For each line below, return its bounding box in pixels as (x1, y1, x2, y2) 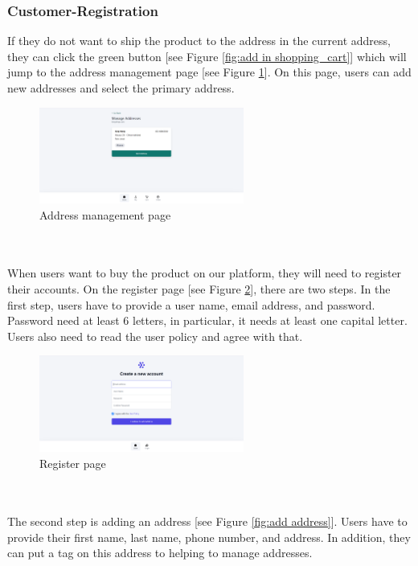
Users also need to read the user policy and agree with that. (7, 327, 303, 344)
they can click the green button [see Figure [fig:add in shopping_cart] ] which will (7, 47, 407, 64)
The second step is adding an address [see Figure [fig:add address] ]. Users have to (7, 513, 408, 530)
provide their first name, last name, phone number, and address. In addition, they (7, 528, 411, 545)
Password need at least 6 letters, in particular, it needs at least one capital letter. (7, 312, 408, 329)
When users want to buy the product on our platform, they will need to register (7, 265, 402, 281)
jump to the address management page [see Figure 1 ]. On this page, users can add (7, 64, 412, 80)
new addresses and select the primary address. (7, 80, 235, 96)
